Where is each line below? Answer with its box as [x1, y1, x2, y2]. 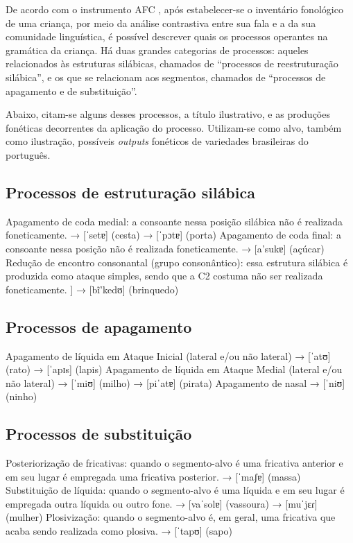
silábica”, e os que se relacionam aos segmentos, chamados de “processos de [6, 69, 326, 84]
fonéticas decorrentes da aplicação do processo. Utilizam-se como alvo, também [6, 120, 342, 135]
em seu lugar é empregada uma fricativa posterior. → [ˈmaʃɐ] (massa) [6, 469, 301, 483]
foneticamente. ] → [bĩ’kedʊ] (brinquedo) [6, 282, 179, 296]
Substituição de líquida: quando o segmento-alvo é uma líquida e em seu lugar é [6, 483, 345, 497]
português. [6, 147, 51, 162]
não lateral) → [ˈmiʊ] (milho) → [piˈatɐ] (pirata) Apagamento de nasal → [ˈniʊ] [6, 375, 345, 390]
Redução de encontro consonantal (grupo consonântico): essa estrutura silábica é [6, 255, 348, 269]
